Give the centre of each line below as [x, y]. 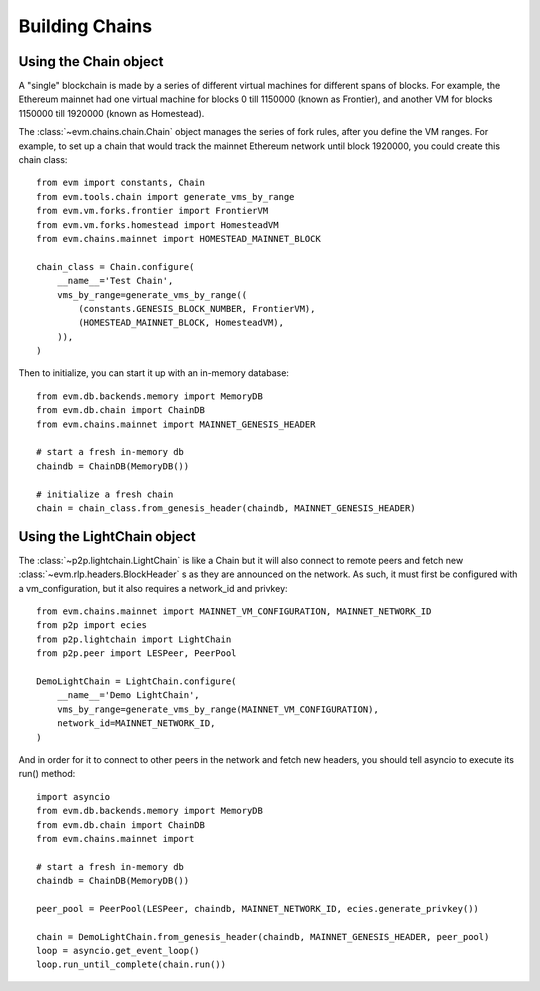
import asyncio [73, 796]
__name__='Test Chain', [115, 281]
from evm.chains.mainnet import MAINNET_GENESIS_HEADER [176, 424]
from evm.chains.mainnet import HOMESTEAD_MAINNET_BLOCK [179, 238]
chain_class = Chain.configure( [115, 266]
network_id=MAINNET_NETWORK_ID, [136, 723]
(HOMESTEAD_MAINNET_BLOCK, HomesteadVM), [181, 323]
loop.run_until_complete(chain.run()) [131, 964]
